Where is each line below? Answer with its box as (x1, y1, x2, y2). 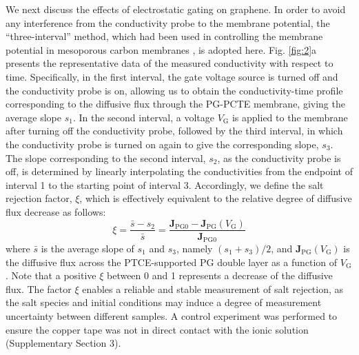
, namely (176, 241, 213, 256)
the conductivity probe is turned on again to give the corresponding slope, (6, 136, 319, 151)
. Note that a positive (6, 268, 96, 283)
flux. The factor (6, 281, 72, 296)
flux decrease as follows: (6, 204, 106, 219)
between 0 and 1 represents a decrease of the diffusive (106, 268, 333, 283)
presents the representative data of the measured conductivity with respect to (6, 56, 334, 70)
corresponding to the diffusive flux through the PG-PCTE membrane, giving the (6, 97, 345, 111)
